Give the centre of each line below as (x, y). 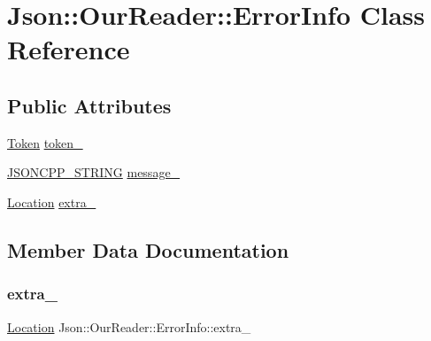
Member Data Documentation (148, 249)
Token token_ (45, 142)
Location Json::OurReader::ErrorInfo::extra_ (129, 326)
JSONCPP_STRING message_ (94, 172)
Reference (69, 49)
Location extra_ (52, 201)
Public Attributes (89, 105)
